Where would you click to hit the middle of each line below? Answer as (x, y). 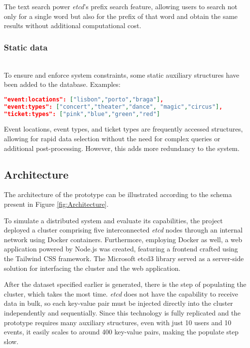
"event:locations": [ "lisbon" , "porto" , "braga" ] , (84, 99)
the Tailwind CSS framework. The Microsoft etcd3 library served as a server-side (124, 258)
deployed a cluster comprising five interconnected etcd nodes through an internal (123, 230)
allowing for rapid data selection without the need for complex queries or (112, 138)
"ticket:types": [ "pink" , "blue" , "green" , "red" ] (82, 114)
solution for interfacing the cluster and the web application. (92, 268)
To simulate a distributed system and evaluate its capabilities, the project (113, 220)
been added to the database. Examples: (62, 84)
